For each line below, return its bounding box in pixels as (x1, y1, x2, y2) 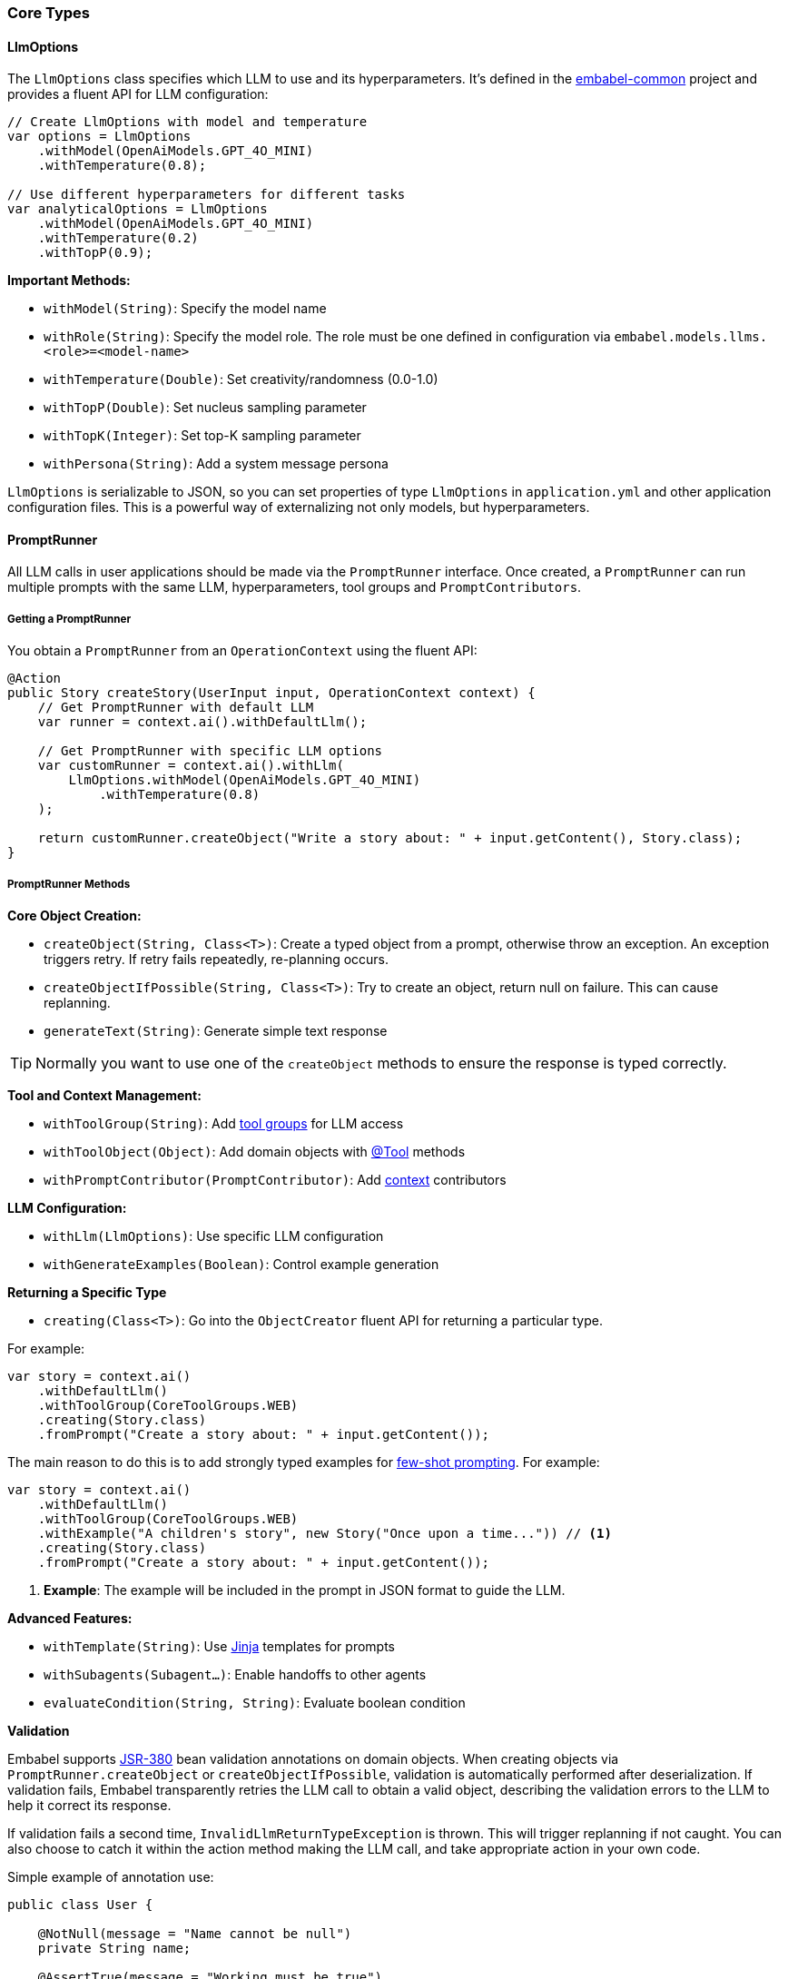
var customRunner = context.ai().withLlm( (37, 758, 344, 773)
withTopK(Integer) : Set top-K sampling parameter (44, 428, 361, 444)
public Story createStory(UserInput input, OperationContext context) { (7, 685, 536, 701)
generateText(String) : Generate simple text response (44, 1023, 388, 1039)
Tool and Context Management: (7, 1088, 202, 1103)
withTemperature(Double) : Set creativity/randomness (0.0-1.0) (44, 371, 438, 388)
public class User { (7, 1897, 153, 1912)
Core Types (7, 4, 90, 22)
